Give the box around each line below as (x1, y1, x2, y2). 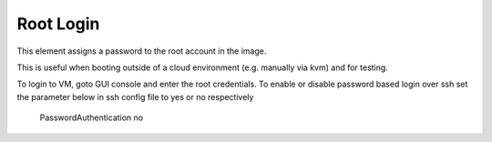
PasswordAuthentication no (39, 112, 144, 123)
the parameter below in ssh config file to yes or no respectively (16, 91, 254, 102)
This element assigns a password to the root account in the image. (16, 46, 267, 56)
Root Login (16, 14, 100, 34)
